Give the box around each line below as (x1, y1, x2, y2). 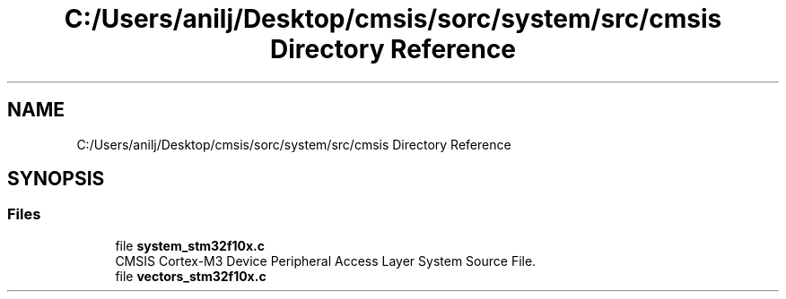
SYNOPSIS (7, 167, 105, 191)
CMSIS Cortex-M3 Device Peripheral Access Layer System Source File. (115, 252, 537, 269)
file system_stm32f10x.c (115, 237, 266, 253)
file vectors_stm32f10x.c (115, 268, 266, 284)
